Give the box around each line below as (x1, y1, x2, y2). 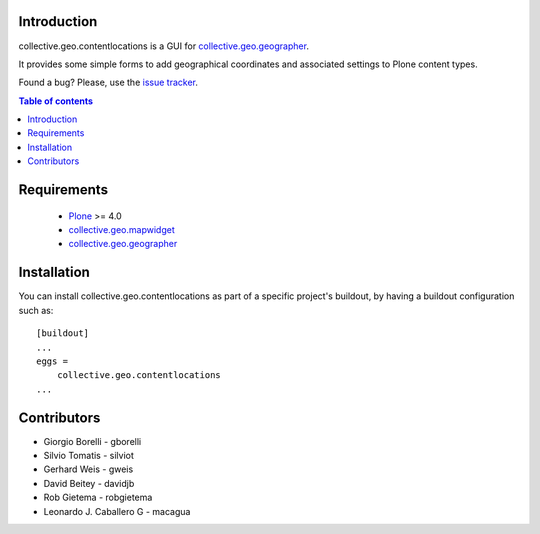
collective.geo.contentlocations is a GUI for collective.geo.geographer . (18, 40, 310, 52)
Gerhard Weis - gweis (43, 463, 134, 475)
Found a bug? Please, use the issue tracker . (18, 76, 199, 89)
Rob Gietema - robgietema (43, 491, 153, 504)
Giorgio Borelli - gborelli (43, 435, 142, 447)
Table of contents (18, 95, 94, 107)
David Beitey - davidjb (43, 477, 135, 489)
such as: (18, 304, 54, 316)
